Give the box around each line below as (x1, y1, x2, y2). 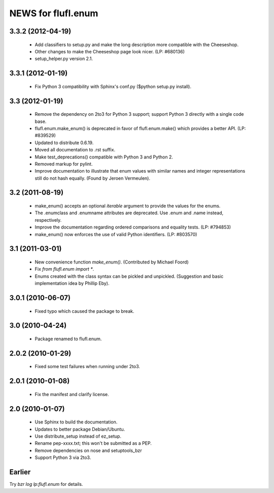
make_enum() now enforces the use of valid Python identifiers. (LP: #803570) (35, 231, 197, 237)
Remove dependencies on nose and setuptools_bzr (35, 447, 142, 453)
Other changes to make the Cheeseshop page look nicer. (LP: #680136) (35, 48, 185, 54)
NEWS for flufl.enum (9, 8, 98, 19)
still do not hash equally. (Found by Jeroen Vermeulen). (35, 175, 151, 181)
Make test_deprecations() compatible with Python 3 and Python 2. (35, 154, 174, 160)
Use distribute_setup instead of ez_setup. (35, 433, 122, 439)
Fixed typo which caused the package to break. (35, 308, 134, 314)
